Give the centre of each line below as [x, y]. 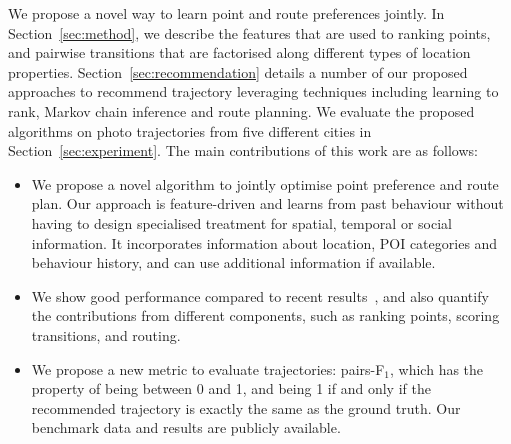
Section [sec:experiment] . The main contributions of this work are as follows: [243, 150]
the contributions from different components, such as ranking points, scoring [265, 315]
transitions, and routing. [106, 334]
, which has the [437, 368]
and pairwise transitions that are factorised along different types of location [239, 52]
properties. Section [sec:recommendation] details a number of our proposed [238, 71]
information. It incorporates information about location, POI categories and [264, 242]
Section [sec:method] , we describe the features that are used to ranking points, [249, 32]
